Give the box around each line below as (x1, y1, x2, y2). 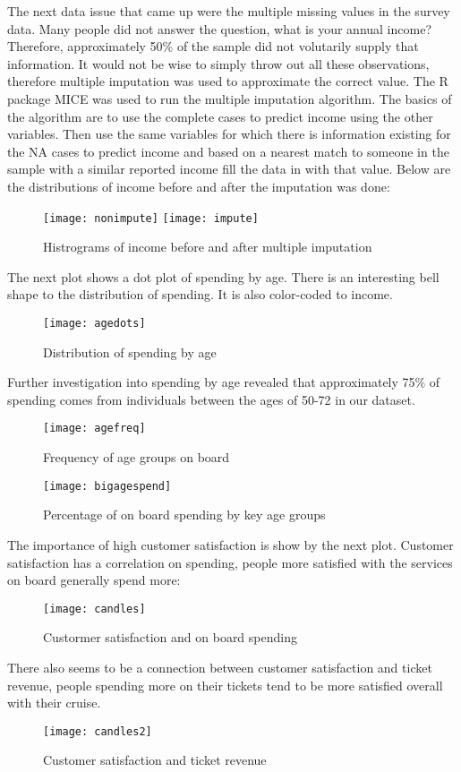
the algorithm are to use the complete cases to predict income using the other (7, 107, 433, 125)
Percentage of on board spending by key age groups (43, 505, 326, 524)
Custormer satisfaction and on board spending (43, 628, 297, 647)
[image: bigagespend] (43, 479, 172, 493)
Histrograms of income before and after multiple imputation (43, 237, 372, 256)
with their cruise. (7, 693, 101, 712)
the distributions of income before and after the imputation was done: (7, 176, 390, 195)
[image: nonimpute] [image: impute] (43, 211, 259, 225)
